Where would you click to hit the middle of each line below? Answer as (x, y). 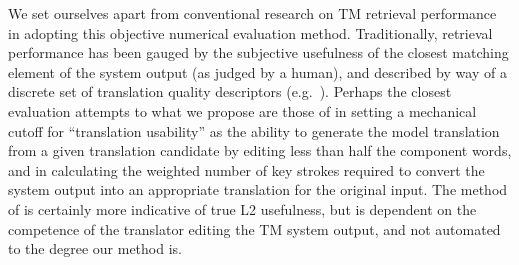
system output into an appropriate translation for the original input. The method (258, 189)
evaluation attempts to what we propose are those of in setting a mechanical (242, 110)
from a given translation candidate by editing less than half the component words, (260, 150)
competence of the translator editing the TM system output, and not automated (254, 228)
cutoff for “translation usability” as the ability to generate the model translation (254, 130)
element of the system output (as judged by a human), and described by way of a (257, 71)
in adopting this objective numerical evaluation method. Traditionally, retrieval (250, 32)
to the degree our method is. (95, 248)
